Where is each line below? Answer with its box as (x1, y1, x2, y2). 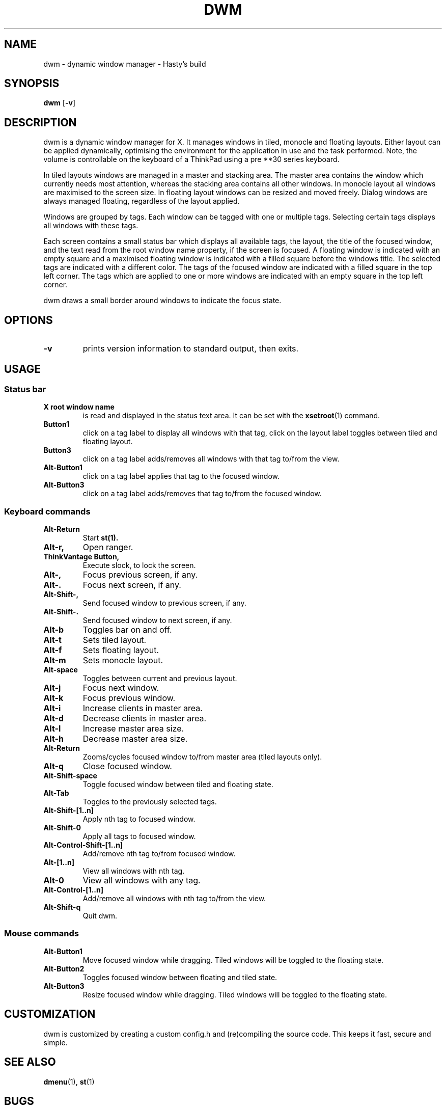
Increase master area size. (82, 723, 184, 734)
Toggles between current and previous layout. (82, 674, 237, 683)
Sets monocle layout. (82, 655, 163, 666)
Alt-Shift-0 (43, 823, 81, 832)
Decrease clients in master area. (82, 713, 207, 724)
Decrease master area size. (82, 734, 188, 744)
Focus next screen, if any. (82, 580, 181, 590)
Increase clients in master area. (82, 703, 203, 714)
